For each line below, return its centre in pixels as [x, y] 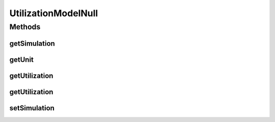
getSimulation [32, 43]
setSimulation [32, 108]
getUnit [22, 59]
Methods [25, 27]
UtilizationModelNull [54, 13]
